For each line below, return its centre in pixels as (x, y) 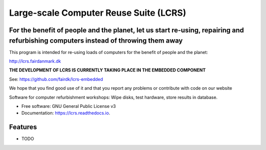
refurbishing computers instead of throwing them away (96, 40)
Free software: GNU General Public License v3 (69, 106)
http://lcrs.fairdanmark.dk (35, 61)
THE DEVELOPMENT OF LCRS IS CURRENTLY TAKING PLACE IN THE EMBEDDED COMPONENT (107, 70)
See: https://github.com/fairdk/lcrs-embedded (56, 79)
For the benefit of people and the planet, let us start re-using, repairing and (127, 30)
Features (23, 127)
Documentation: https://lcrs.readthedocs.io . (66, 113)
